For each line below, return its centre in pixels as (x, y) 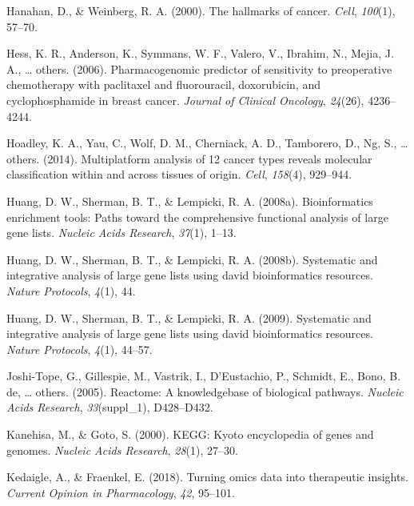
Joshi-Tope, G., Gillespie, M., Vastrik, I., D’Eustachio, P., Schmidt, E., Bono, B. (204, 376)
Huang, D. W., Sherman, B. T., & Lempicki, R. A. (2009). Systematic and (189, 317)
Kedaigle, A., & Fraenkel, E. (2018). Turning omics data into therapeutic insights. (207, 477)
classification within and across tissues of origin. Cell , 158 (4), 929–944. (179, 174)
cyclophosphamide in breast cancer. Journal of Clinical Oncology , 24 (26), (185, 100)
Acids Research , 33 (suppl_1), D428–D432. (110, 407)
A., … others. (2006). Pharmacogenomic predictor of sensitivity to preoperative (199, 68)
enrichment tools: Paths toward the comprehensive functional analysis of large (197, 217)
